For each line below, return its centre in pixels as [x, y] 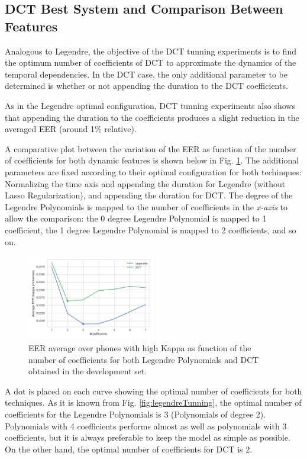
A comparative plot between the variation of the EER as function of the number [151, 148]
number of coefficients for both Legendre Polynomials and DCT [144, 359]
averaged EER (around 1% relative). [71, 129]
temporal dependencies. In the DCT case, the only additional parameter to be [146, 74]
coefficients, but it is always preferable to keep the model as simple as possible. [148, 437]
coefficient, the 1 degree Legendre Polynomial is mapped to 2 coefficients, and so [151, 229]
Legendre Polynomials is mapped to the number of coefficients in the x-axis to [146, 206]
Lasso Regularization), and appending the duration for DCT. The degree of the [149, 195]
